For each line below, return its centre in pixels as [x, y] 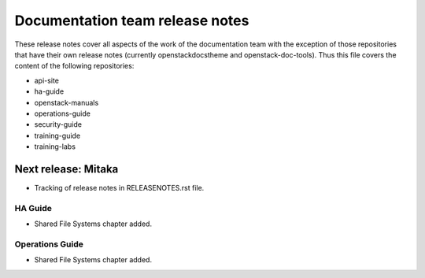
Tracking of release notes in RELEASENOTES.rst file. [119, 187]
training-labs [55, 146]
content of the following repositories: [74, 66]
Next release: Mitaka [67, 169]
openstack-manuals [67, 102]
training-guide [57, 135]
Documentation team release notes [132, 20]
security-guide [58, 124]
